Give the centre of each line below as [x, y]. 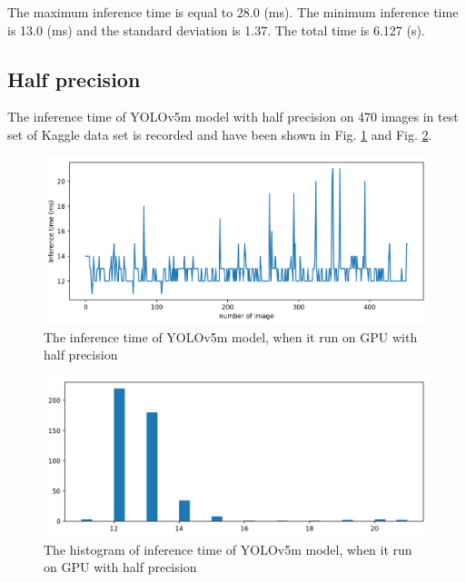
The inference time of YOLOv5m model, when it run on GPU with [231, 336]
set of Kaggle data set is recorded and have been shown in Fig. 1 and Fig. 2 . [220, 134]
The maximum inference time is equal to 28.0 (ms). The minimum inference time [233, 12]
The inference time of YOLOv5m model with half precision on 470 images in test [233, 117]
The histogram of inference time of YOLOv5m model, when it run [228, 549]
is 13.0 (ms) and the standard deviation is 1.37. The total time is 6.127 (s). [216, 30]
